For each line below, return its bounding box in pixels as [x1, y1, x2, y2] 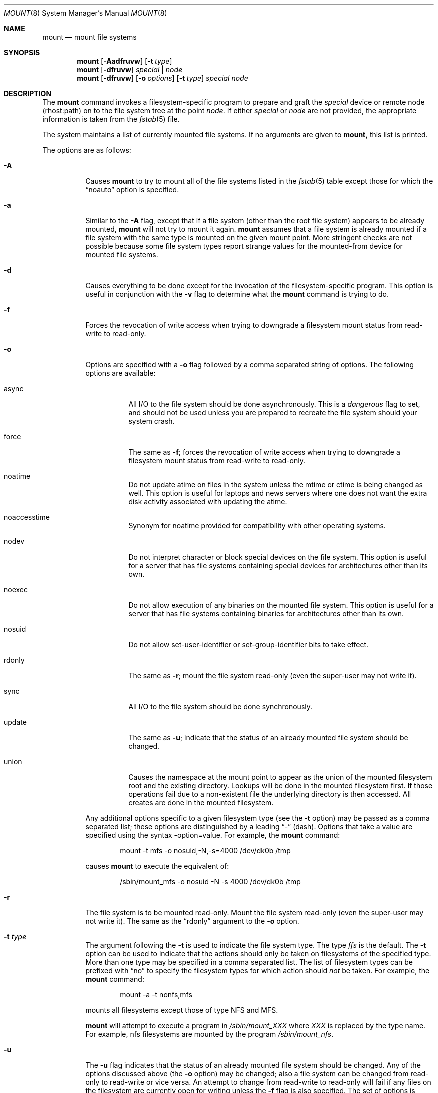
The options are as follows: [42, 146, 131, 154]
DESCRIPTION [4, 89, 52, 98]
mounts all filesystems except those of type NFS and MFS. [85, 1006, 278, 1014]
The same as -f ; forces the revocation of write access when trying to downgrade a [128, 448, 400, 456]
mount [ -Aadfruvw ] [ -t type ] [77, 57, 172, 65]
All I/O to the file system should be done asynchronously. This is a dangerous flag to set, [128, 400, 420, 408]
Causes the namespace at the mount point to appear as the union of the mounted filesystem [128, 773, 432, 781]
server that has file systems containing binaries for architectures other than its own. [128, 609, 404, 618]
